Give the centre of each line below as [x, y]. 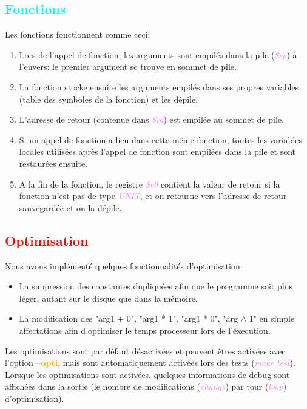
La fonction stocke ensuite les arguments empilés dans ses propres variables [159, 86]
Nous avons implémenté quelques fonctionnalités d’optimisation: [124, 265]
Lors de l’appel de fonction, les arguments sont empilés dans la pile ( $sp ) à [158, 54]
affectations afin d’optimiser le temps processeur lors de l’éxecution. [145, 330]
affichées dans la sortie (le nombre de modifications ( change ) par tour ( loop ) [146, 386]
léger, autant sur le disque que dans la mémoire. [108, 298]
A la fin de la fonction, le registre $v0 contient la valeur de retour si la [150, 184]
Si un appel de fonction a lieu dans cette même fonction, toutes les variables [161, 139]
